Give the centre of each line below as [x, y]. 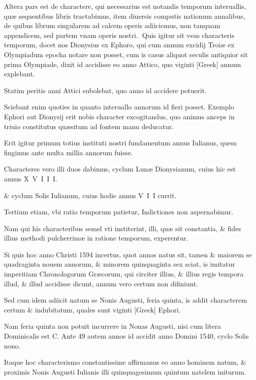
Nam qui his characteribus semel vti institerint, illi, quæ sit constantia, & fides [123, 228]
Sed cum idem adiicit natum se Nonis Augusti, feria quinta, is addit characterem [126, 300]
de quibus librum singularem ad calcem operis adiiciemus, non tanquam [112, 25]
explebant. [20, 74]
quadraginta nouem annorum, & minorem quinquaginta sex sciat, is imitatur [120, 264]
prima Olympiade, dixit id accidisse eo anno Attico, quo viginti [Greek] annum [123, 64]
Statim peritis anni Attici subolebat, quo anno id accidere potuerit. [105, 90]
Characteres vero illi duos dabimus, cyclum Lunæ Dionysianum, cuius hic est [120, 169]
